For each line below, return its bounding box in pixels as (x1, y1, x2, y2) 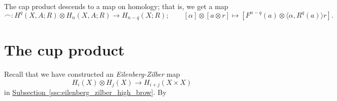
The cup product (4, 39, 125, 60)
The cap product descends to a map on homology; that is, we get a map (4, 1, 228, 11)
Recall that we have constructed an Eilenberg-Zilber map (4, 69, 180, 79)
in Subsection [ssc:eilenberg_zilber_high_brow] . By (4, 87, 166, 97)
